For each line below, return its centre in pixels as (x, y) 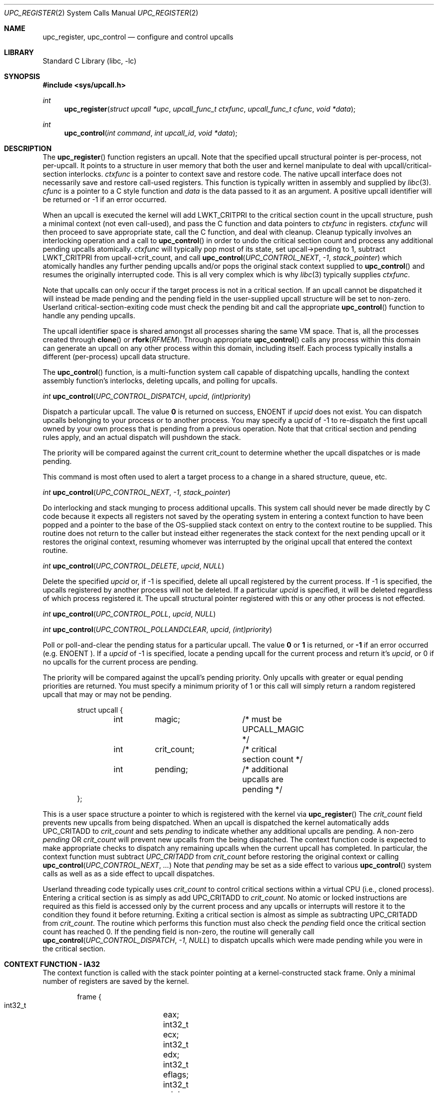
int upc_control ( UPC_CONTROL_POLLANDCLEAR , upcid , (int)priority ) (157, 629)
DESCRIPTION (28, 148)
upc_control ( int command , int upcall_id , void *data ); (151, 133)
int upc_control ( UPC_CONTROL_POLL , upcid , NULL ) (129, 614)
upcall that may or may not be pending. (107, 694)
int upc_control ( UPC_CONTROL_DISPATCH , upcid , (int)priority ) (147, 396)
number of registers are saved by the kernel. (116, 981)
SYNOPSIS (22, 76)
